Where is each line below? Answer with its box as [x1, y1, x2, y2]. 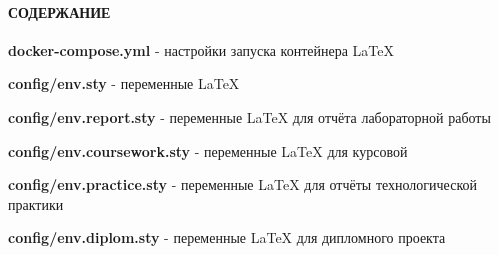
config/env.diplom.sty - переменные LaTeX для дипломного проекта [8, 227, 446, 248]
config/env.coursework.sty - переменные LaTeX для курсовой [8, 140, 408, 161]
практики [8, 193, 64, 214]
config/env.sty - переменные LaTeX [8, 73, 240, 94]
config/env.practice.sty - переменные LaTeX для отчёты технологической [8, 174, 477, 195]
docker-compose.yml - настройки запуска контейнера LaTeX [8, 39, 394, 60]
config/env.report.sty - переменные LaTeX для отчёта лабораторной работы [8, 106, 491, 127]
